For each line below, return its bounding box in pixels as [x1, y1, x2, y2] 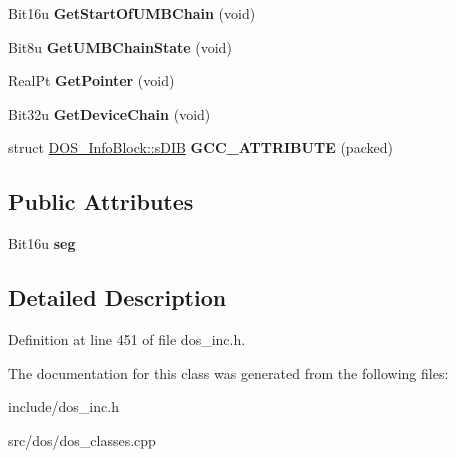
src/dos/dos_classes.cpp [8, 429, 156, 450]
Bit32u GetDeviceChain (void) [8, 103, 211, 124]
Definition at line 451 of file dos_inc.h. [8, 328, 246, 349]
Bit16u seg [8, 233, 76, 254]
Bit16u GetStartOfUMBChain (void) [8, 3, 256, 23]
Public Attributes [8, 186, 194, 217]
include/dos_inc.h [8, 396, 119, 417]
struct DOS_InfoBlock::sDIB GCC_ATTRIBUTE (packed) [8, 137, 393, 158]
